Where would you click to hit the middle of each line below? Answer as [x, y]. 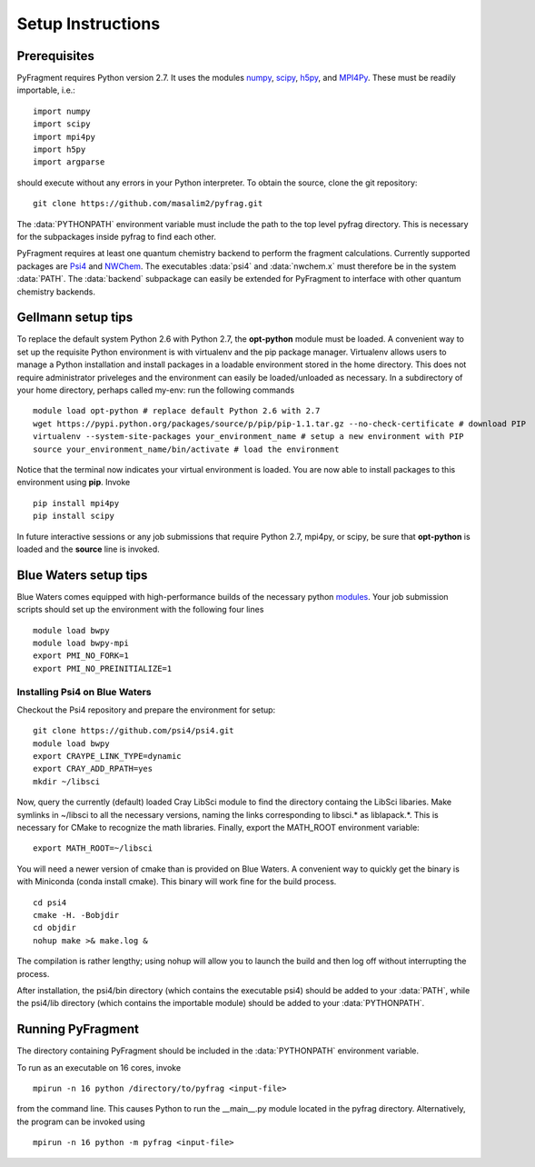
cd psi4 [50, 903]
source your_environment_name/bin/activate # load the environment [186, 449]
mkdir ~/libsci [67, 781]
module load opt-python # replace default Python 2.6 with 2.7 [177, 411]
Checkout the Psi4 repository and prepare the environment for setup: [146, 710]
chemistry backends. [56, 292]
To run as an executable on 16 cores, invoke [99, 1067]
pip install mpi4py [76, 503]
